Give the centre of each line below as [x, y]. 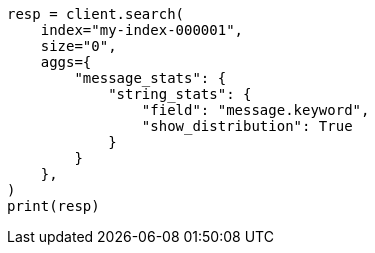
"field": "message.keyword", [255, 110]
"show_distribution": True [247, 126]
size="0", [78, 46]
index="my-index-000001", [142, 30]
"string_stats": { [180, 94]
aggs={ [66, 62]
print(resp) [53, 206]
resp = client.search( [96, 14]
